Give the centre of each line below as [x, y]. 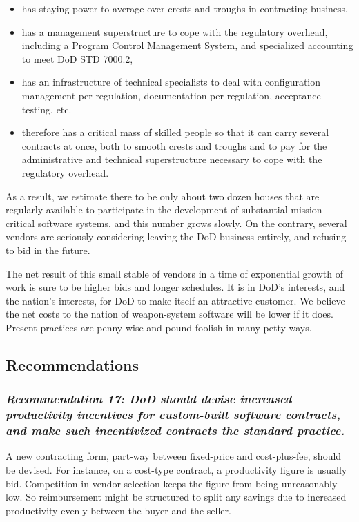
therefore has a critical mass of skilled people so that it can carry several [175, 132]
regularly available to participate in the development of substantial [147, 210]
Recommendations [72, 364]
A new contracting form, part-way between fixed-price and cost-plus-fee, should [174, 456]
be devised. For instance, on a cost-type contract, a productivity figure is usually [176, 469]
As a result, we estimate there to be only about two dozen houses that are [163, 196]
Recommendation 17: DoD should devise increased [149, 399]
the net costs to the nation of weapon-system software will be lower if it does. [169, 314]
